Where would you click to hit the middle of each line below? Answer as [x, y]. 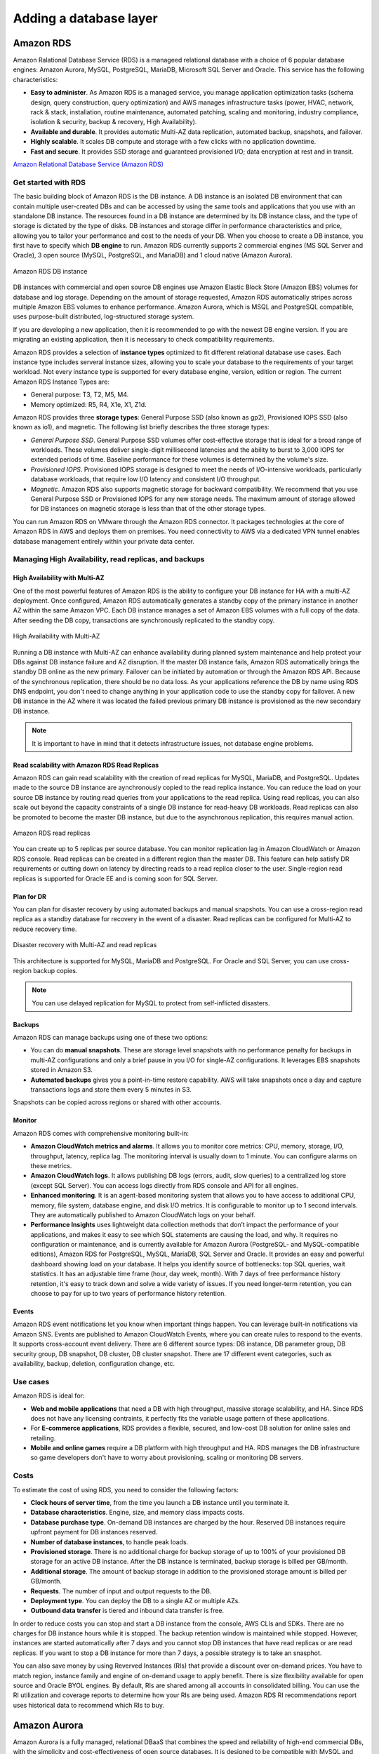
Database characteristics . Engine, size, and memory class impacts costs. [138, 1513]
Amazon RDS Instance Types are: [61, 382]
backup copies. [55, 970]
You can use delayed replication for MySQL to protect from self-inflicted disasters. [151, 1003]
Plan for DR [30, 896]
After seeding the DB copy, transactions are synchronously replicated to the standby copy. [144, 620]
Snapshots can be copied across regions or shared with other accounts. [117, 1102]
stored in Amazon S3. [61, 1070]
